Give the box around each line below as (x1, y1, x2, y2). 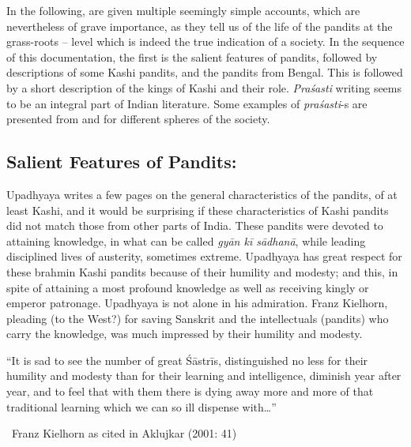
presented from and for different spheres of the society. (6, 111, 270, 127)
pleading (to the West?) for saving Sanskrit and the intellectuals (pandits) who (6, 310, 389, 326)
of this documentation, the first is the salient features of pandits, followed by (6, 48, 378, 65)
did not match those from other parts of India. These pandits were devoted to (6, 217, 383, 234)
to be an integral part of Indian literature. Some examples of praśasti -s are (6, 95, 368, 111)
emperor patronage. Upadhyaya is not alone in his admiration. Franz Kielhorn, (6, 295, 388, 311)
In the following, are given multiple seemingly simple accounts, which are (6, 2, 360, 18)
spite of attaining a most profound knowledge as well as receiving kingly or (6, 279, 369, 295)
